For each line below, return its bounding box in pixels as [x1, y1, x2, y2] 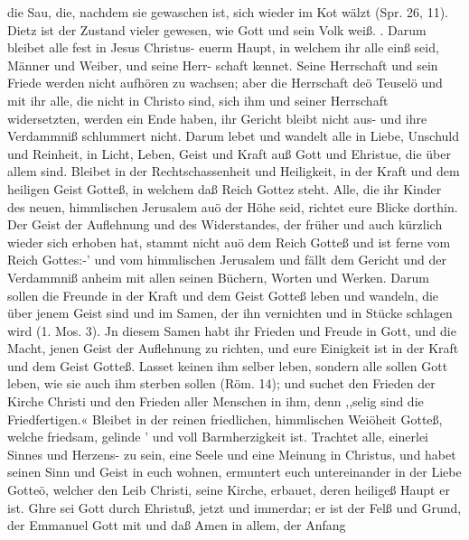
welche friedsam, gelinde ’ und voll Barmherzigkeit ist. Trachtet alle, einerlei [7, 427, 429, 446]
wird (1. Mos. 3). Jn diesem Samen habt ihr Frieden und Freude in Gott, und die [7, 321, 456, 340]
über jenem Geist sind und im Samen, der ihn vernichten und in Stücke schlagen [7, 303, 453, 322]
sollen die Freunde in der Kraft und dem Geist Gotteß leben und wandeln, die [7, 285, 439, 304]
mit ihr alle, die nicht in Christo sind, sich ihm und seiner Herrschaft [7, 90, 389, 109]
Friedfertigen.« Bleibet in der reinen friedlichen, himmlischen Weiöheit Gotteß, [7, 409, 443, 428]
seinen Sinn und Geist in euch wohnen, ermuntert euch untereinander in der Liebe [7, 462, 462, 481]
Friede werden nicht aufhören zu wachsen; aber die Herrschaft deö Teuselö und [7, 73, 443, 92]
